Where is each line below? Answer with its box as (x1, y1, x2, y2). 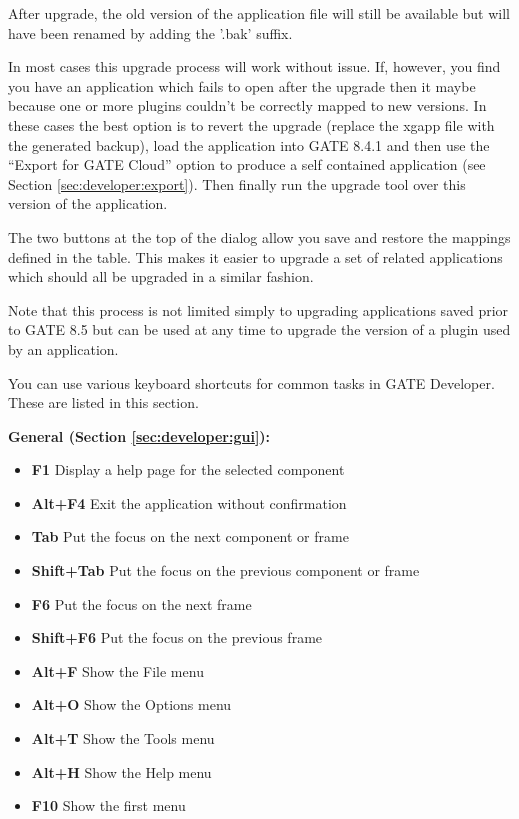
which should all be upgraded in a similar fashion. (8, 266, 314, 287)
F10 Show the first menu (31, 795, 186, 816)
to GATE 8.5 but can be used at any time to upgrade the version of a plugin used (8, 319, 511, 340)
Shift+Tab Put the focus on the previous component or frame (31, 560, 420, 581)
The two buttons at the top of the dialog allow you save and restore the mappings (8, 226, 511, 247)
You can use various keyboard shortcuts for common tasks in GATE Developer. (8, 372, 495, 393)
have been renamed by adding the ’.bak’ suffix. (8, 22, 293, 43)
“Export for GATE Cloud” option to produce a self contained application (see (8, 154, 486, 175)
